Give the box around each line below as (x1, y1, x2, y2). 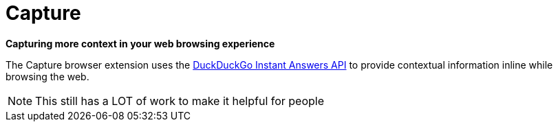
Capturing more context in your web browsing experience (6, 37, 275, 49)
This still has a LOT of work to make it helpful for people (35, 93, 325, 108)
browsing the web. (6, 70, 89, 82)
